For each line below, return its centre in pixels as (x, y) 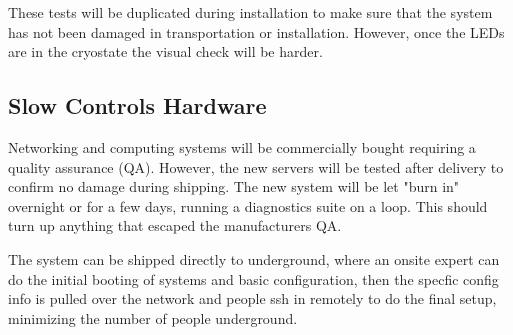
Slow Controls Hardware (137, 105)
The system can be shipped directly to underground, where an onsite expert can (254, 258)
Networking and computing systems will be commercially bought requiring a (242, 146)
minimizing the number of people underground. (153, 317)
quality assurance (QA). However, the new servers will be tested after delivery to (256, 166)
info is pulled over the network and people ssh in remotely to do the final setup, (252, 298)
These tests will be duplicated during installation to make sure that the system (250, 12)
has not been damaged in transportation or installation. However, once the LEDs (256, 31)
